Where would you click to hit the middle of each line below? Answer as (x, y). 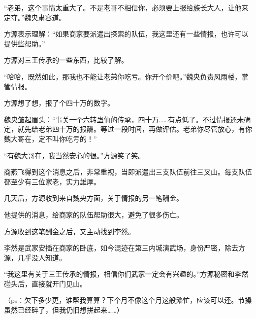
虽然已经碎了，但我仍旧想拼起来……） (64, 310)
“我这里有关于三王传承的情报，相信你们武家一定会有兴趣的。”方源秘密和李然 (126, 274)
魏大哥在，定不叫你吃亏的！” (50, 138)
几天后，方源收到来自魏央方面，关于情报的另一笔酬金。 (94, 198)
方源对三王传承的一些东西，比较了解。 (66, 60)
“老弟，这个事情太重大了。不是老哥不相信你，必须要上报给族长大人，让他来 (126, 7)
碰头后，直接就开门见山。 (45, 283)
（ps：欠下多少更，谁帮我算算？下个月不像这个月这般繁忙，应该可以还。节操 (128, 300)
